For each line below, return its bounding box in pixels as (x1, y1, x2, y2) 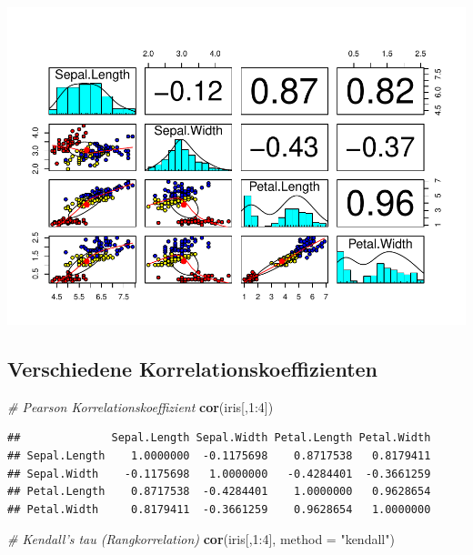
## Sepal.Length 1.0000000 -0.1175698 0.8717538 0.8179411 (7, 449, 431, 462)
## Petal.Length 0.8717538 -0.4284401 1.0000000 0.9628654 (7, 485, 431, 499)
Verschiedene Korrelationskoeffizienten (7, 354, 378, 382)
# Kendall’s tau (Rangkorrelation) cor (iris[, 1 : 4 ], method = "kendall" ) (7, 530, 395, 549)
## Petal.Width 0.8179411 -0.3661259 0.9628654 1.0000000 (7, 502, 431, 516)
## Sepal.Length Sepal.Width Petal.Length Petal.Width (7, 431, 431, 445)
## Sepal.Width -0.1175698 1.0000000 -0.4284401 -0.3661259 (7, 467, 431, 480)
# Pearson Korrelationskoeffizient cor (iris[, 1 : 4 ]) (7, 397, 274, 416)
